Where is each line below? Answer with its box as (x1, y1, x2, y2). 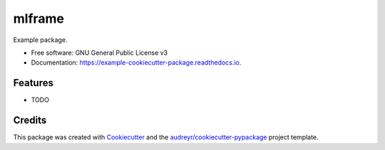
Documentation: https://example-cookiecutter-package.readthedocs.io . (31, 58, 242, 67)
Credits (13, 114, 47, 127)
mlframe (13, 11, 64, 26)
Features (13, 77, 53, 89)
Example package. (13, 36, 68, 44)
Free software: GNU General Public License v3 (31, 48, 168, 57)
